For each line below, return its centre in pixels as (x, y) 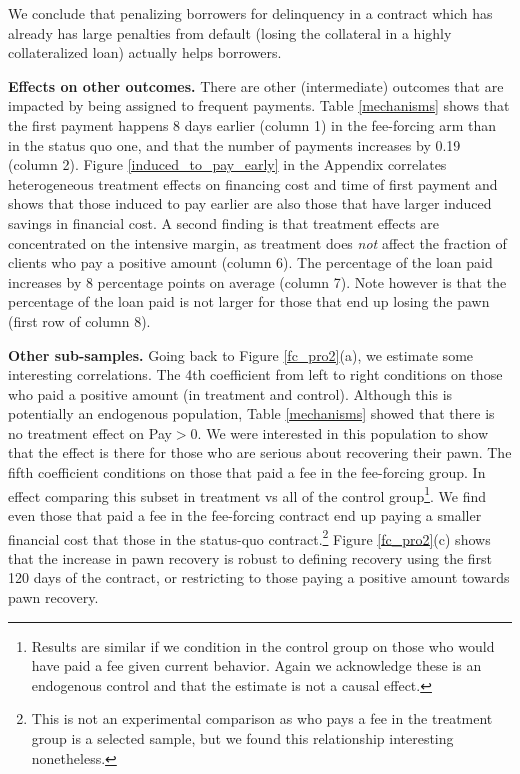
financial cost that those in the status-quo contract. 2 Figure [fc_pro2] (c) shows (249, 537)
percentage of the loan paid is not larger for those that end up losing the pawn (249, 301)
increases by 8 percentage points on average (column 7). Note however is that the (257, 281)
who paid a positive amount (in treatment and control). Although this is (230, 393)
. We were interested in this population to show (343, 432)
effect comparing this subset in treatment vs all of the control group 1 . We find (247, 494)
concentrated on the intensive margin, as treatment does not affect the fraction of (257, 242)
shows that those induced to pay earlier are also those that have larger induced (250, 203)
